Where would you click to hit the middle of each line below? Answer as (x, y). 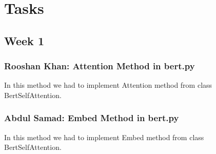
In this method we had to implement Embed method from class (104, 137)
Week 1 (24, 40)
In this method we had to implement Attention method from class (108, 85)
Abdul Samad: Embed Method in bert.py (92, 118)
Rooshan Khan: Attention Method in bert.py (100, 66)
